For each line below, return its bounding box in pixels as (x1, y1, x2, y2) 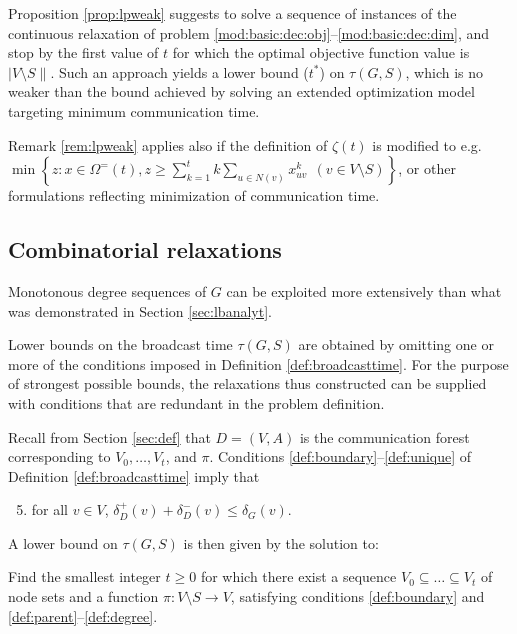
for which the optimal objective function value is (172, 42, 470, 63)
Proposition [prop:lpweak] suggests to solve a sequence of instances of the (8, 3, 457, 23)
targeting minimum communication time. (8, 100, 260, 121)
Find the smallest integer (8, 566, 161, 587)
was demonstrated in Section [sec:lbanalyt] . (8, 300, 272, 321)
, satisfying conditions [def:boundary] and (230, 586, 485, 607)
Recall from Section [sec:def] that (8, 426, 211, 447)
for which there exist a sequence (200, 566, 397, 587)
